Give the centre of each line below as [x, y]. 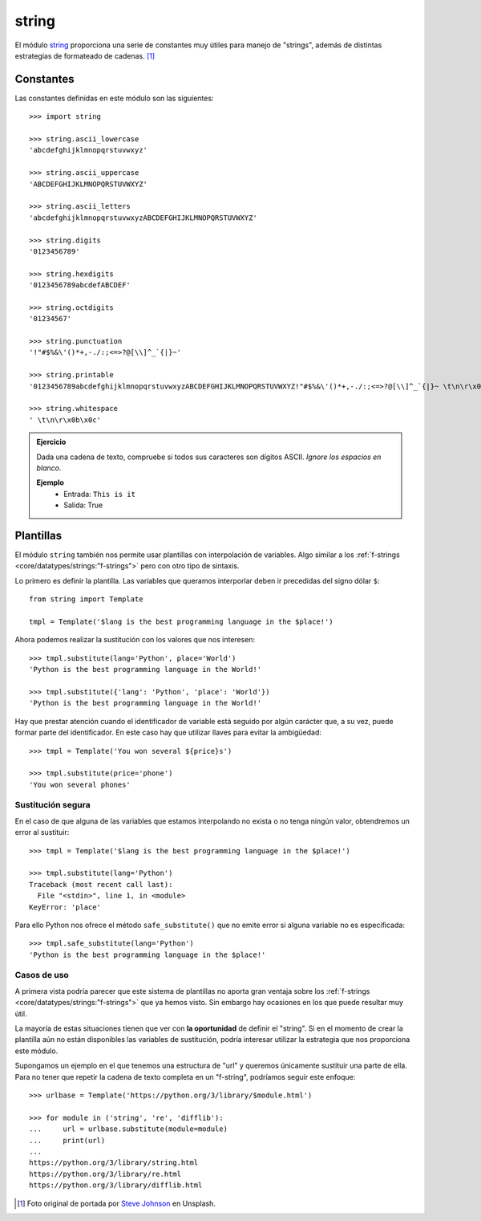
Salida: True [83, 505]
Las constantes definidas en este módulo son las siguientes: [114, 98]
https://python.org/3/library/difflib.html [116, 1185]
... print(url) [67, 1140]
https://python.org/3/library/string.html [114, 1163]
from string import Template [86, 599]
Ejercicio [51, 442]
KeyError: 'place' [65, 907]
